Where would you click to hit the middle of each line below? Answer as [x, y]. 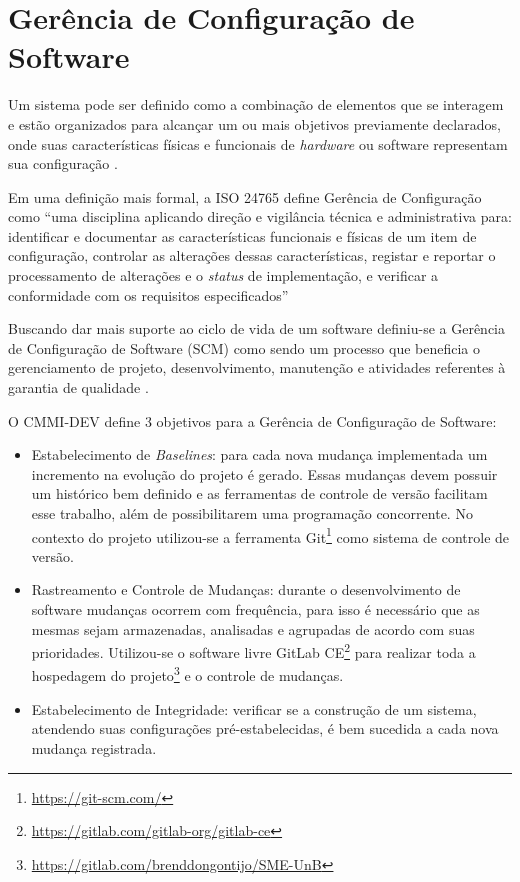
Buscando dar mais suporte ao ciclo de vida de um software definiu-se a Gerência [257, 328]
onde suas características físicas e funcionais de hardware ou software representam [258, 143]
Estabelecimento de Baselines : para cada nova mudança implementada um [259, 454]
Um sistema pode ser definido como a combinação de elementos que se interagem [256, 104]
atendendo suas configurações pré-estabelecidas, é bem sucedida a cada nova [265, 728]
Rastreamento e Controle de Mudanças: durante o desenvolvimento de [246, 589]
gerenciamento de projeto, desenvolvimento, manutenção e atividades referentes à [257, 367]
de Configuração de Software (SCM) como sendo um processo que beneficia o [244, 347]
